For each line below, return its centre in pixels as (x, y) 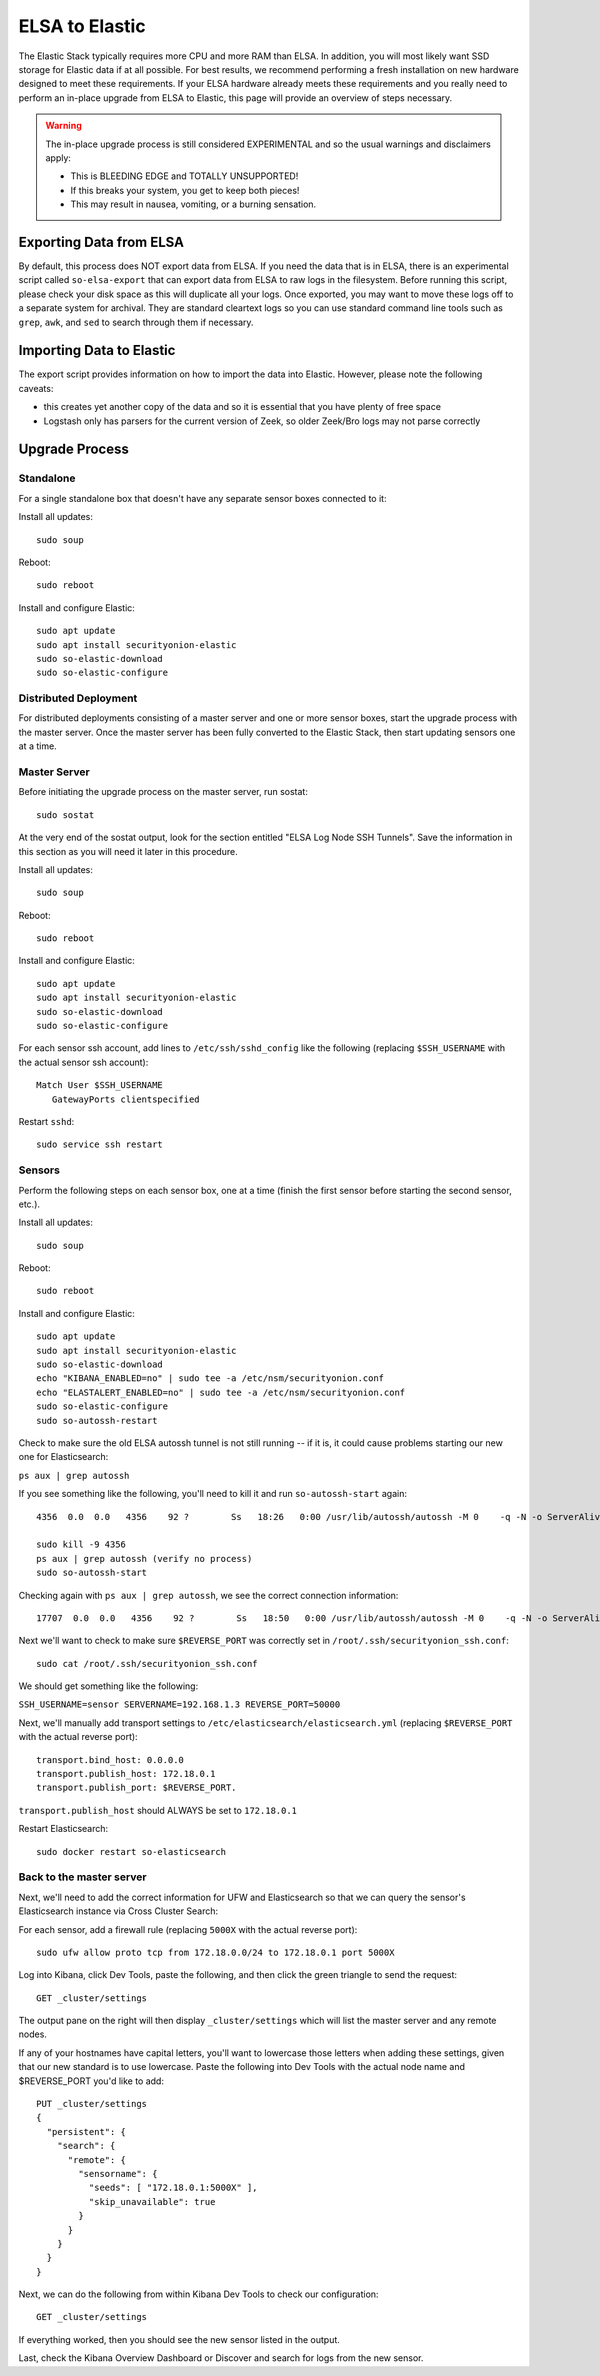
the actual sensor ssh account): (83, 1062)
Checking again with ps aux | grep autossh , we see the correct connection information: (208, 1595)
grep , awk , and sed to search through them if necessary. (136, 322)
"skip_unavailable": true (152, 2201)
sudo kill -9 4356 (81, 1544)
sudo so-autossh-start (92, 1573)
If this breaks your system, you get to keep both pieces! (185, 190)
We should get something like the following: (108, 1686)
